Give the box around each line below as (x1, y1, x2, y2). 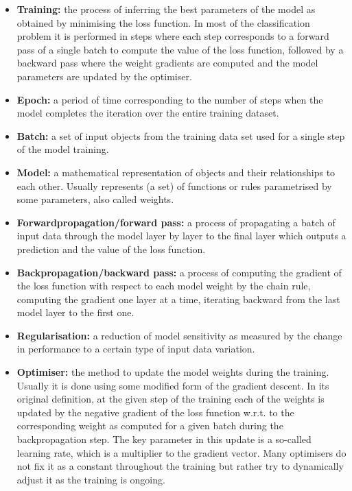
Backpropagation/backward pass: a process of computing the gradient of (16, 265, 342, 279)
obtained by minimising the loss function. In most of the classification (16, 15, 310, 29)
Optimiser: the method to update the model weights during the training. (16, 365, 329, 379)
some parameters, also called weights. (16, 192, 174, 206)
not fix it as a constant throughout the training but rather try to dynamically (16, 459, 344, 473)
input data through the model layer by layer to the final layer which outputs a (16, 228, 347, 243)
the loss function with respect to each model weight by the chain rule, (16, 278, 311, 293)
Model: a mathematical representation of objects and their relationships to (16, 165, 336, 179)
